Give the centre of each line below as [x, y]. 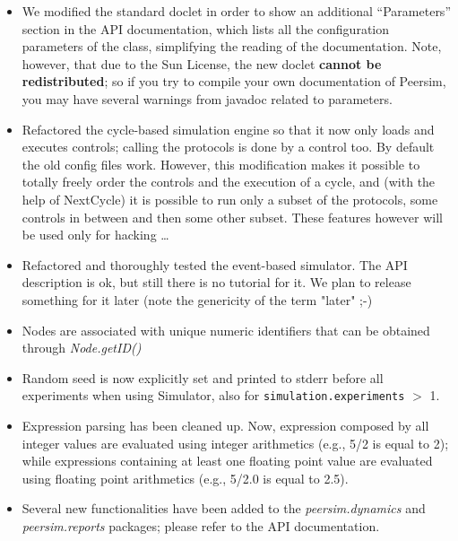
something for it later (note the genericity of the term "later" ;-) [197, 299]
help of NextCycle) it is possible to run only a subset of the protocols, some [230, 199]
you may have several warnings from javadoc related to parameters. [207, 98]
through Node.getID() [82, 348]
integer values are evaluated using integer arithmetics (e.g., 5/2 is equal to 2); [235, 443]
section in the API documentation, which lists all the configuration [206, 28]
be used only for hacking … [95, 235]
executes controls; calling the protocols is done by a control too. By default [228, 147]
